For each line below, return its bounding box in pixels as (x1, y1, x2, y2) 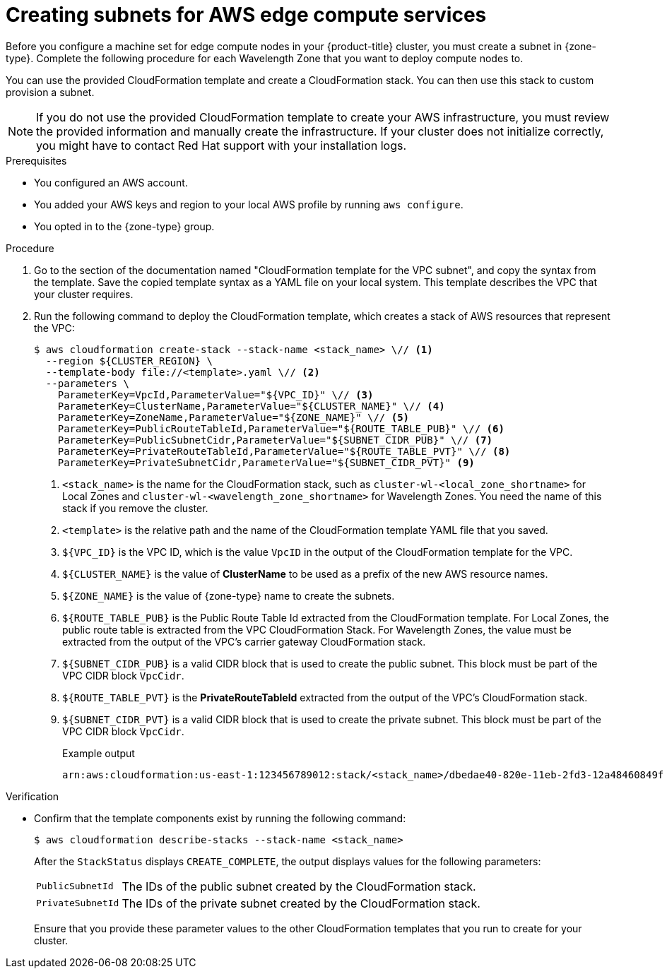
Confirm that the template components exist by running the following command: (34, 812, 406, 824)
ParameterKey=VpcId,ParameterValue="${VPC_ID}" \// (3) (57, 388, 374, 400)
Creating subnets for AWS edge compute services (6, 3, 487, 27)
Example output (62, 747, 135, 759)
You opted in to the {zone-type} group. (34, 220, 215, 232)
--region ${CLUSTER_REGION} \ (45, 355, 213, 367)
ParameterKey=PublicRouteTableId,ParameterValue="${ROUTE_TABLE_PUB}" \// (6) (57, 422, 504, 434)
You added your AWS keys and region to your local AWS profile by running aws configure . (34, 198, 464, 210)
